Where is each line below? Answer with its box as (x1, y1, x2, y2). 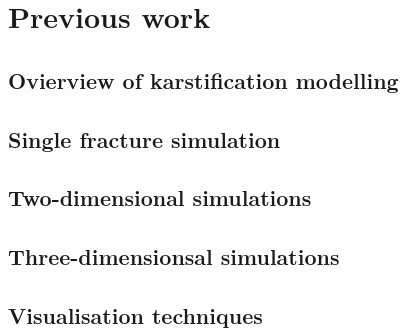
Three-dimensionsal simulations (8, 241, 340, 272)
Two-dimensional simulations (8, 182, 312, 213)
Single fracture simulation (8, 123, 281, 154)
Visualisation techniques (8, 299, 263, 330)
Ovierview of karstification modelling (8, 64, 399, 95)
